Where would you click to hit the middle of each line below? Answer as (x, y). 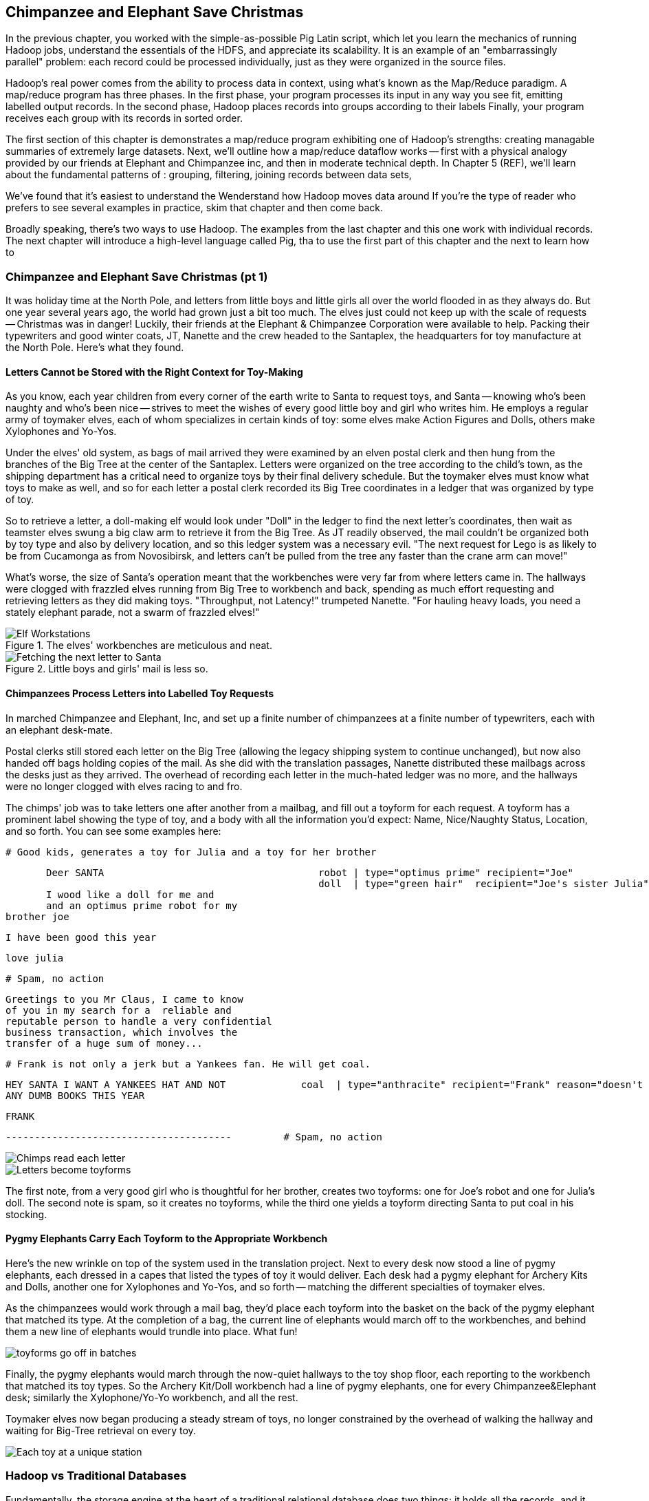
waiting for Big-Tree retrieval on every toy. (101, 1430)
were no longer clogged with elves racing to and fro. (124, 786)
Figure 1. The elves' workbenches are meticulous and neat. (139, 646)
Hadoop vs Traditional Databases (96, 1476)
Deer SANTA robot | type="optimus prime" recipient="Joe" (310, 872)
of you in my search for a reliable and (119, 1010)
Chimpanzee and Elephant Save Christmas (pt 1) (137, 276)
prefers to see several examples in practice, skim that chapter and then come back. (195, 208)
